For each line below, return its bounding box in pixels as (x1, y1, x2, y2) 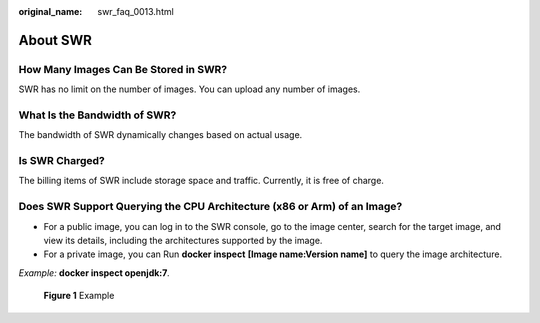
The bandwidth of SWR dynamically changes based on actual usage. (18, 129, 303, 141)
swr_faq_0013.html (97, 6, 174, 17)
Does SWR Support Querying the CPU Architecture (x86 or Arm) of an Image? (18, 200, 403, 214)
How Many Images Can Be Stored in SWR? (18, 62, 228, 76)
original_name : (18, 6, 83, 17)
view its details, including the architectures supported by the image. (43, 234, 323, 246)
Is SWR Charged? (18, 154, 105, 168)
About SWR (18, 31, 92, 49)
